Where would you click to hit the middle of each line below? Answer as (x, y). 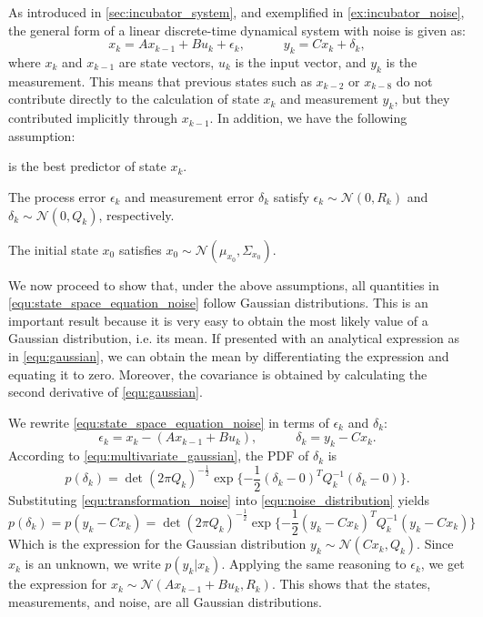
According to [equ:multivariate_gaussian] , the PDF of (159, 455)
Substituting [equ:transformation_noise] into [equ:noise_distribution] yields (219, 499)
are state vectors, (166, 61)
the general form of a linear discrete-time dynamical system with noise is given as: (237, 30)
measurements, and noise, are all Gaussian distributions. (165, 602)
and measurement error (190, 196)
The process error (57, 196)
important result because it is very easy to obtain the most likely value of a (218, 320)
